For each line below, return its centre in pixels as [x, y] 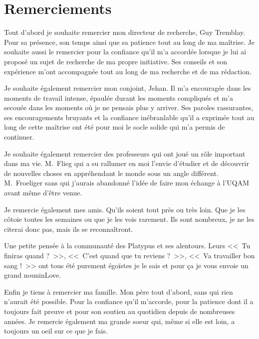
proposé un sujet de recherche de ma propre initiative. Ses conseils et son [116, 61]
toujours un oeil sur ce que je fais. [56, 331]
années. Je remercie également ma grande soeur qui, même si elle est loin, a [120, 321]
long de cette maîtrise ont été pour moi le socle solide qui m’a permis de [115, 127]
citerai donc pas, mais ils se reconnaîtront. [69, 229]
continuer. [19, 137]
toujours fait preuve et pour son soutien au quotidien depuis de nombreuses [120, 311]
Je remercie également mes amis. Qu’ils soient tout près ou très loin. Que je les [125, 209]
